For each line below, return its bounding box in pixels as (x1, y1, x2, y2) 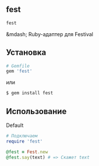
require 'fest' (6, 138, 43, 144)
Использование (6, 106, 67, 116)
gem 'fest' (6, 68, 33, 75)
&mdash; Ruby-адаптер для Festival (6, 30, 94, 37)
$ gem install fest (6, 90, 54, 96)
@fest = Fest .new (6, 149, 48, 155)
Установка (6, 48, 47, 58)
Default (6, 122, 24, 129)
